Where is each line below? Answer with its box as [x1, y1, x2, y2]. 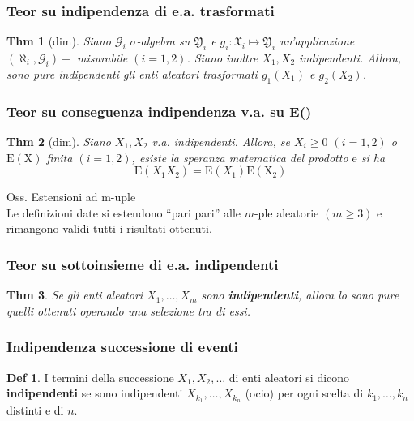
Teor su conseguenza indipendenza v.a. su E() [6, 101, 312, 121]
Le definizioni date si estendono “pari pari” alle [6, 204, 241, 221]
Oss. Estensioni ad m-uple [6, 188, 136, 205]
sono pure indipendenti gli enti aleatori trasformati [6, 66, 258, 83]
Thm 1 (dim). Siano [6, 32, 111, 49]
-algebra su [136, 32, 190, 49]
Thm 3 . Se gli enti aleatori [6, 286, 143, 303]
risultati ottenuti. [126, 220, 212, 237]
